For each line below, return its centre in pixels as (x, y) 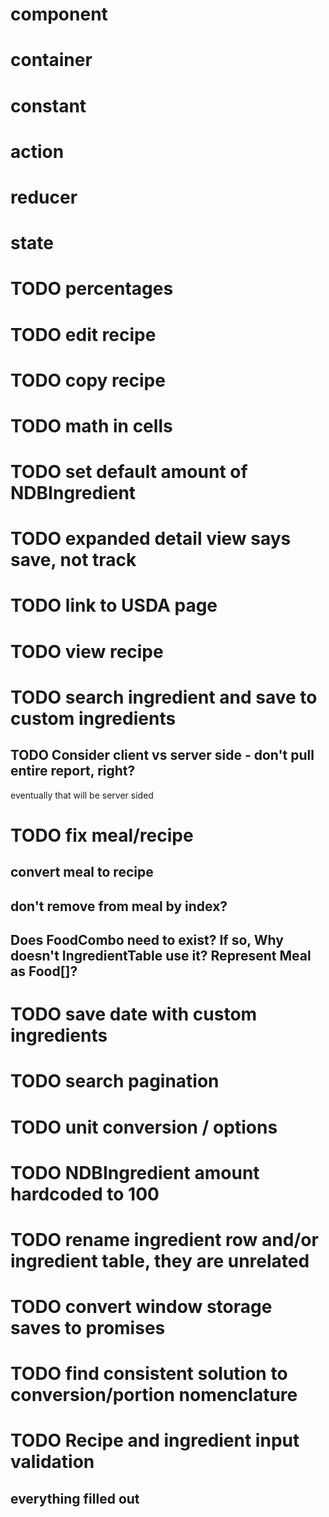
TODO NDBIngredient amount (135, 1172)
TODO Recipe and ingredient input (155, 1440)
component (59, 14)
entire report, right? (73, 771)
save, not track (73, 560)
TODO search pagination (115, 1081)
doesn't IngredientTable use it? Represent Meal (161, 955)
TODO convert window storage (141, 1307)
